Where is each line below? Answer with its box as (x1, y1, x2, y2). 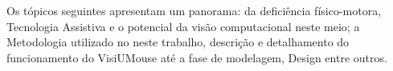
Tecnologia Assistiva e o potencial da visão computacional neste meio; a (6, 18, 360, 34)
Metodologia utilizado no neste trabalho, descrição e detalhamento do (6, 34, 350, 50)
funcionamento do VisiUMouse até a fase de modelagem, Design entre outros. (6, 49, 387, 65)
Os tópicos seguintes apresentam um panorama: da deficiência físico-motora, (6, 2, 382, 18)
